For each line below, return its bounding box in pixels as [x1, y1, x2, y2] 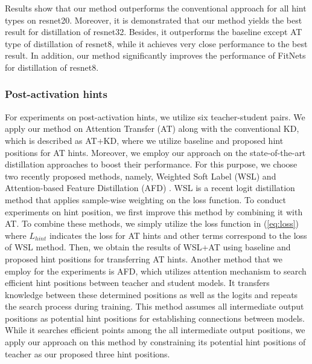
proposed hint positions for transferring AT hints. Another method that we [5, 252, 282, 265]
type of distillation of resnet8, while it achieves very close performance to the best [5, 37, 308, 50]
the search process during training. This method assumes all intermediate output [5, 300, 304, 313]
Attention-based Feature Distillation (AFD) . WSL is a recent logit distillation [5, 181, 295, 194]
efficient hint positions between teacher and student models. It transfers [5, 276, 270, 289]
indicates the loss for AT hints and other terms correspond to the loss [49, 229, 307, 241]
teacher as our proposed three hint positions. [5, 347, 170, 360]
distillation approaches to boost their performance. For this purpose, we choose [5, 158, 298, 171]
